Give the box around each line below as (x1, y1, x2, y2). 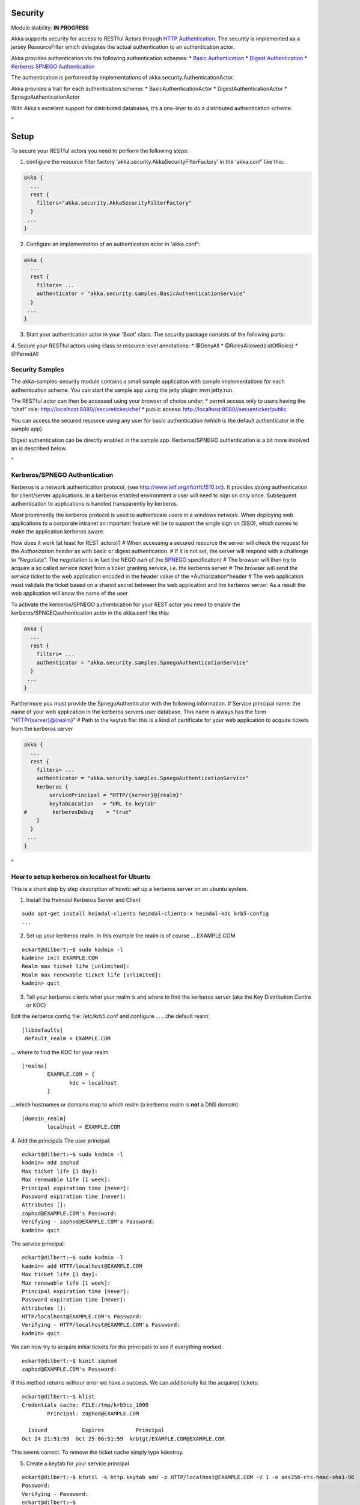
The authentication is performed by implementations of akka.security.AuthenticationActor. (11, 74, 234, 81)
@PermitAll (11, 350, 39, 358)
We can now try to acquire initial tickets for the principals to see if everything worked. (11, 1343, 223, 1351)
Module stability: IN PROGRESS (11, 24, 90, 31)
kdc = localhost (69, 1079, 117, 1086)
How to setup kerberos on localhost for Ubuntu (11, 873, 151, 881)
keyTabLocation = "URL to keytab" (49, 800, 157, 807)
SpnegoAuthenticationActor (11, 93, 81, 101)
